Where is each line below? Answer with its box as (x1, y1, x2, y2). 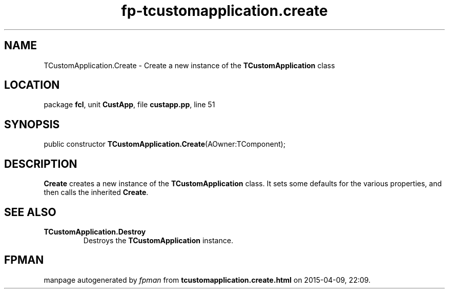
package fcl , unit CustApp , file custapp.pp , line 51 (44, 100, 215, 109)
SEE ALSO (4, 205, 56, 219)
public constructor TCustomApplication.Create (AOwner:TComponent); (44, 140, 285, 149)
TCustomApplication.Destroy (44, 227, 146, 236)
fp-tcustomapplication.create (121, 2, 328, 19)
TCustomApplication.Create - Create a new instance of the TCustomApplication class (44, 61, 335, 70)
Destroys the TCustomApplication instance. (83, 236, 233, 245)
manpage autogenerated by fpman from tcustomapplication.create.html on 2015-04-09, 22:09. (44, 275, 371, 284)
